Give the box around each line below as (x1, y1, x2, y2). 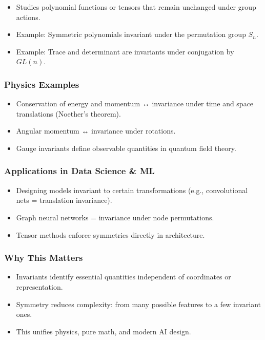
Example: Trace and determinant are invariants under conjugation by (16, 46, 234, 56)
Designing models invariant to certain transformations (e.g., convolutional (16, 184, 248, 195)
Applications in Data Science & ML (4, 164, 155, 177)
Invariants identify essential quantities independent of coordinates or (16, 271, 231, 282)
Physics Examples (4, 78, 79, 90)
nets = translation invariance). (16, 195, 112, 205)
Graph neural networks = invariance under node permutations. (16, 212, 214, 222)
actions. (16, 11, 40, 22)
